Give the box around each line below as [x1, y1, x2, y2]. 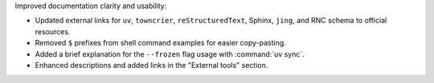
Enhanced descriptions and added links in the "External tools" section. [35, 60, 268, 69]
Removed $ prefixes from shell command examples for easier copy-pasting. [35, 38, 287, 48]
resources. [35, 26, 71, 36]
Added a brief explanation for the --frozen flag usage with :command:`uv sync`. [35, 49, 305, 59]
